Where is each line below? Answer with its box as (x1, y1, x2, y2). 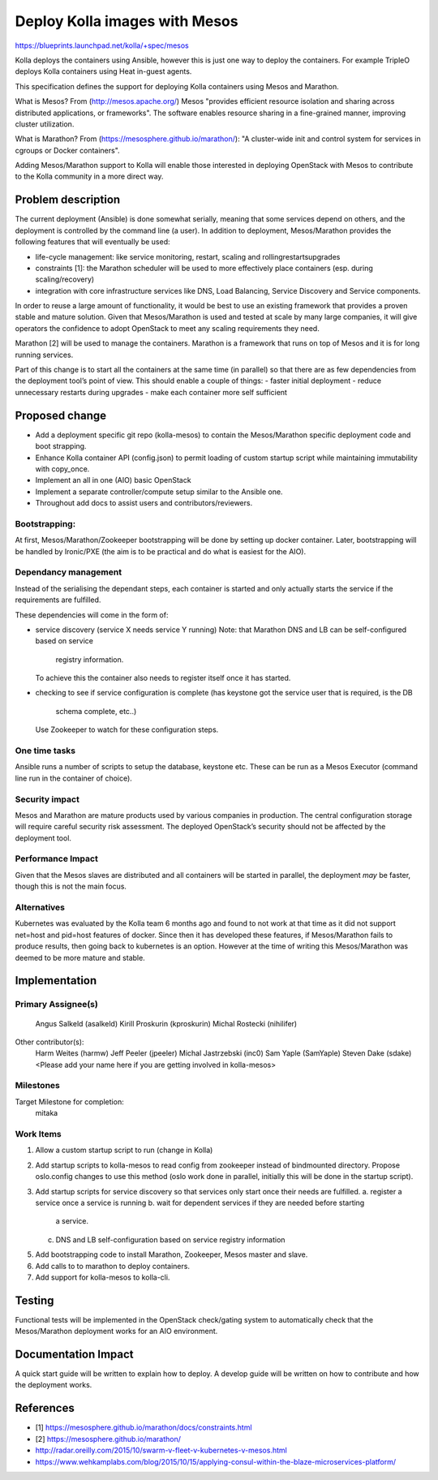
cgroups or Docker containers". (15, 145, 121, 155)
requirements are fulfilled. (15, 595, 101, 604)
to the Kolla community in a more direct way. (15, 171, 164, 182)
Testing (15, 1293, 54, 1307)
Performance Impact (15, 853, 99, 864)
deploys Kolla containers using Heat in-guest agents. (15, 67, 192, 76)
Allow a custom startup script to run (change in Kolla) (35, 1145, 213, 1155)
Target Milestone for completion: (15, 1096, 125, 1107)
